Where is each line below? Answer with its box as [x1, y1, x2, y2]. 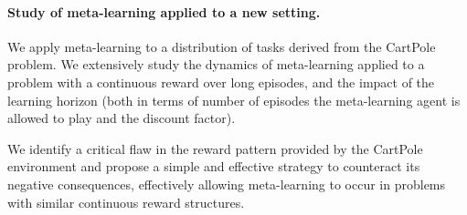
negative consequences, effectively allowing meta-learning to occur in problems [7, 174, 446, 193]
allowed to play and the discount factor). [7, 108, 236, 128]
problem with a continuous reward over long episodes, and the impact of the [7, 72, 435, 91]
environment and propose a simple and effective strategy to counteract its [7, 157, 420, 176]
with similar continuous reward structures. [7, 192, 245, 211]
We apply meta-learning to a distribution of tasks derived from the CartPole [7, 36, 436, 56]
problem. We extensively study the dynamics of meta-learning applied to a [7, 55, 425, 74]
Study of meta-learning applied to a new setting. [7, 2, 321, 21]
